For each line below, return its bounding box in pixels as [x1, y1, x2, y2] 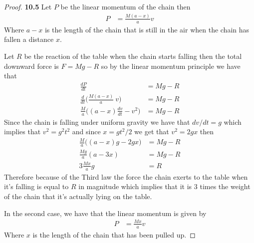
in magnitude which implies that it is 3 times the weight [78, 181, 251, 192]
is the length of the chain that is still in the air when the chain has [44, 24, 250, 34]
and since [72, 126, 101, 137]
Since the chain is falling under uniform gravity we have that [4, 116, 190, 127]
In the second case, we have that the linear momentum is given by [4, 208, 207, 218]
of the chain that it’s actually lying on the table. [4, 191, 152, 201]
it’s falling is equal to [4, 181, 69, 192]
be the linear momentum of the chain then [60, 1, 191, 11]
